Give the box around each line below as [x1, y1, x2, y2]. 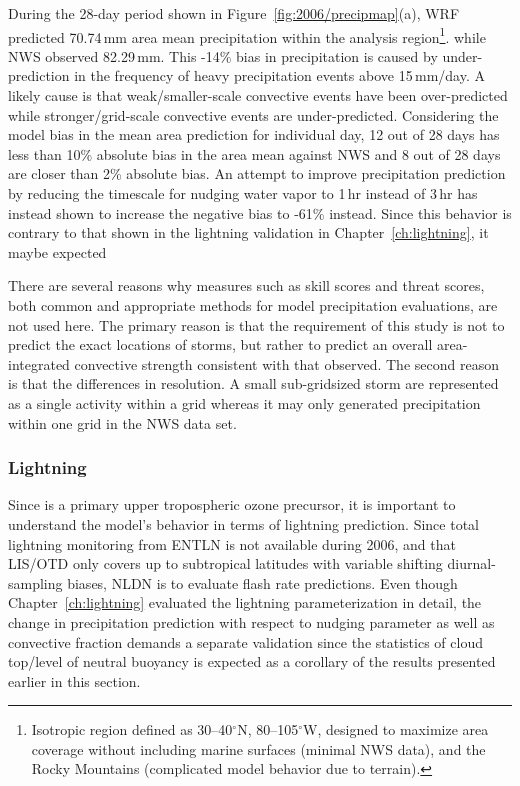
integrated [8, 353, 70, 374]
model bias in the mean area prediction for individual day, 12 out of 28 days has [8, 124, 500, 145]
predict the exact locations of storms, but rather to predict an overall [8, 334, 433, 355]
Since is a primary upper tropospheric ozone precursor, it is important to [8, 494, 456, 515]
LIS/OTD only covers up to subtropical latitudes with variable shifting [8, 553, 443, 574]
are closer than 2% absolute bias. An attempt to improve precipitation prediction [8, 163, 506, 184]
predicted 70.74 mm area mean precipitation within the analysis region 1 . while [8, 23, 486, 47]
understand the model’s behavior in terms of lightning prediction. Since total [8, 513, 480, 534]
